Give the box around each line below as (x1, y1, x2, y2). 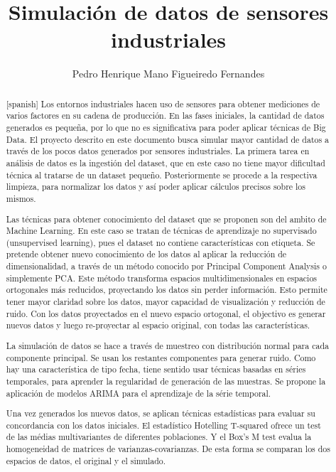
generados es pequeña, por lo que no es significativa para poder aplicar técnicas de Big (6, 122, 326, 134)
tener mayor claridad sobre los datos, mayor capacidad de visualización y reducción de (6, 296, 325, 308)
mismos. (6, 192, 36, 204)
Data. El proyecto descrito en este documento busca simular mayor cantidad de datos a (6, 133, 330, 145)
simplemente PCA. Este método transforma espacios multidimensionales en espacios (6, 272, 318, 284)
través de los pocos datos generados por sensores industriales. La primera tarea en (6, 145, 310, 157)
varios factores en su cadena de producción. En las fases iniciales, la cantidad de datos (6, 109, 325, 122)
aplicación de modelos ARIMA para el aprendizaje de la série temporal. (6, 387, 271, 399)
